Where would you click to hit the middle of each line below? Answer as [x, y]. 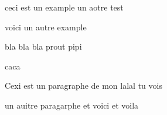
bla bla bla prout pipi [43, 46]
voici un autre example [46, 27]
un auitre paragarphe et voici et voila [72, 105]
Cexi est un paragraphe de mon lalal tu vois [83, 86]
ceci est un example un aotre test [64, 7]
